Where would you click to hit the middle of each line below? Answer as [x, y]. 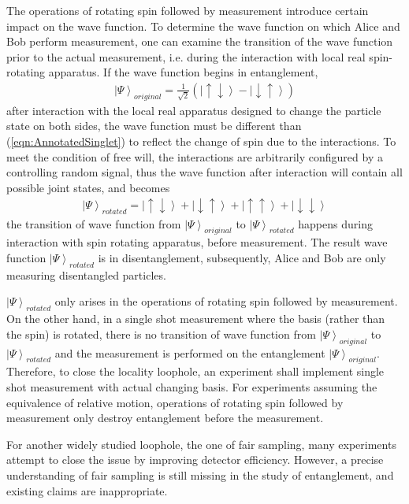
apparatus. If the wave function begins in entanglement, [183, 72]
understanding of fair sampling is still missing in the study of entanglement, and [200, 475]
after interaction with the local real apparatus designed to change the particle [194, 110]
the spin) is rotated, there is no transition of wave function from [161, 334]
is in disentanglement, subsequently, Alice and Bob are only [242, 258]
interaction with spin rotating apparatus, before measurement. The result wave [197, 242]
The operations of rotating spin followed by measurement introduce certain [188, 10]
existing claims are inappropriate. [87, 490]
